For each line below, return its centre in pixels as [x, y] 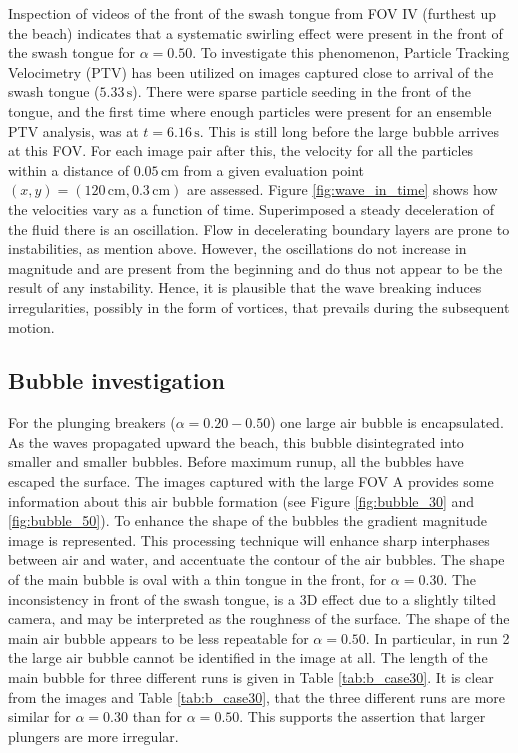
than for [157, 716]
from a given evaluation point [273, 169]
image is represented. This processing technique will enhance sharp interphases [249, 539]
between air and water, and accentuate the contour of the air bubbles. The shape [256, 559]
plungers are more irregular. [93, 735]
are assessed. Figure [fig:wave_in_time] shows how [342, 189]
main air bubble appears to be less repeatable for [158, 637]
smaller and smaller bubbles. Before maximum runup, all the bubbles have [236, 461]
